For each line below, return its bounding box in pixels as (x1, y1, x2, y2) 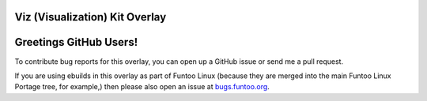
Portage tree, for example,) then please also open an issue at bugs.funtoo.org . (14, 82, 270, 92)
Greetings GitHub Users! (14, 36, 138, 49)
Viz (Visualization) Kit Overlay (14, 10, 167, 24)
